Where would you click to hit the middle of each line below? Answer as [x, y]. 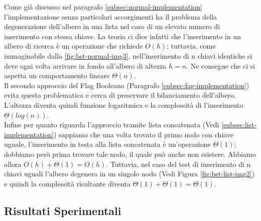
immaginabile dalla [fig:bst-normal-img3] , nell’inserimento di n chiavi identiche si [128, 55]
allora [13, 164]
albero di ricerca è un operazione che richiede [74, 46]
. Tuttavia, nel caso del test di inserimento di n [178, 164]
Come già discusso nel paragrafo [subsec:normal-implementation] [103, 7]
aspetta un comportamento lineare [57, 75]
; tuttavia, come [191, 46]
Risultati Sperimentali [63, 210]
